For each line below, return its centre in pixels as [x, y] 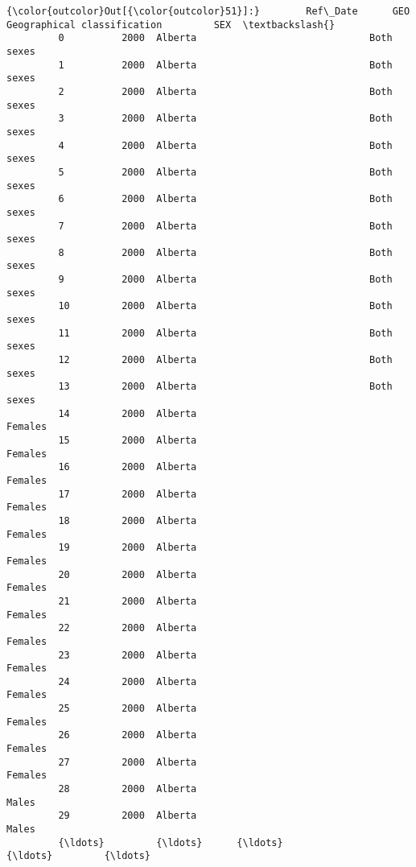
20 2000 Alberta [128, 574]
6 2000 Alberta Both [225, 199]
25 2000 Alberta [128, 709]
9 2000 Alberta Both [225, 280]
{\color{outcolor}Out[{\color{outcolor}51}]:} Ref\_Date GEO [208, 11]
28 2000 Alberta [128, 789]
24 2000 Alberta [128, 681]
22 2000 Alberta [128, 628]
